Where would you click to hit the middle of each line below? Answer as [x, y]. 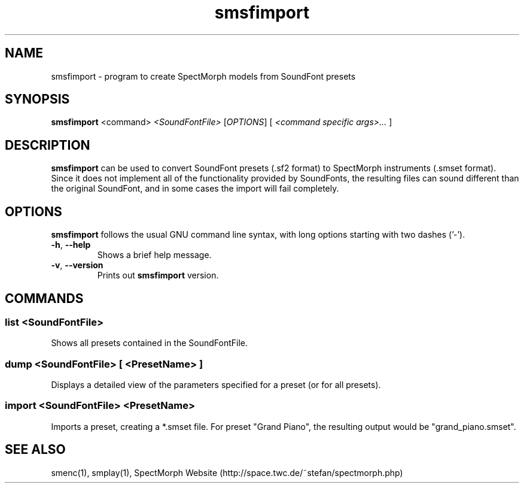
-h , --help [71, 245]
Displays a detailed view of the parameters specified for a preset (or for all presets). [216, 385]
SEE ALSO [35, 450]
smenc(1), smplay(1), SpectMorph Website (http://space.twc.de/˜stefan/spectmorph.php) [227, 472]
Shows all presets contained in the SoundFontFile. [150, 343]
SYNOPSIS [37, 99]
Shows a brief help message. [154, 255]
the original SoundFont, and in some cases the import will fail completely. [195, 189]
